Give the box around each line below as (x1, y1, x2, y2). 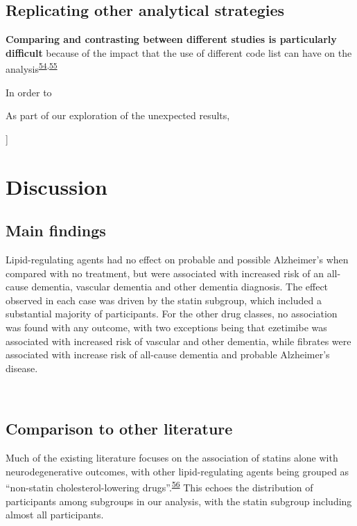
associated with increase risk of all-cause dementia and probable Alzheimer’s (6, 347, 330, 362)
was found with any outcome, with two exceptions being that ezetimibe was (6, 319, 327, 334)
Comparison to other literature (6, 418, 233, 439)
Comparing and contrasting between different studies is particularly (6, 32, 337, 46)
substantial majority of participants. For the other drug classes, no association (6, 306, 338, 321)
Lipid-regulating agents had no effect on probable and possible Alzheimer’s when (6, 252, 349, 266)
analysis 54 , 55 (6, 60, 58, 76)
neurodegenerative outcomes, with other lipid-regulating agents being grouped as (6, 464, 349, 478)
